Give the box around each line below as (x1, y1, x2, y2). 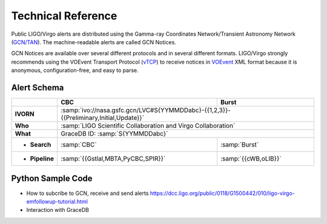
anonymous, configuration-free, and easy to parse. (11, 67, 139, 74)
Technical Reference (11, 9, 117, 22)
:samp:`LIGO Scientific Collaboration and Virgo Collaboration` (61, 122, 236, 130)
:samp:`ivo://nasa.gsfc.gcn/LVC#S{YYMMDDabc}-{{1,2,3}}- (61, 106, 231, 114)
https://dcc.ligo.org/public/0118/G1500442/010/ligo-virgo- (150, 189, 295, 197)
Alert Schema (11, 82, 64, 93)
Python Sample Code (11, 173, 93, 184)
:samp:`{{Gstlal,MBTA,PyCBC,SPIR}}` (61, 154, 166, 163)
